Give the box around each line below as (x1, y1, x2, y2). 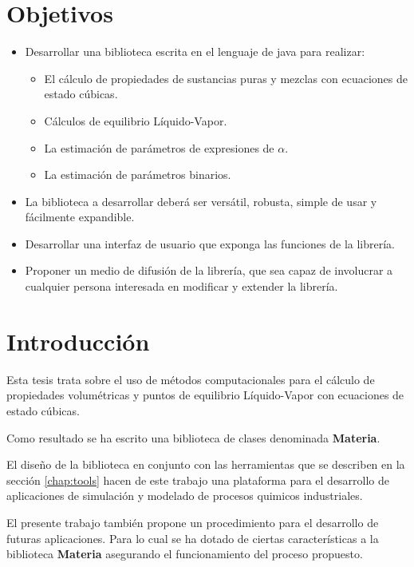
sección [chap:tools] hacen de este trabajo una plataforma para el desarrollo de (6, 471, 390, 488)
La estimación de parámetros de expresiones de (44, 139, 274, 156)
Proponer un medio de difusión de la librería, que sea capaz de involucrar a (25, 262, 393, 279)
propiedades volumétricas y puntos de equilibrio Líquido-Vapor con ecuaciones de (6, 387, 404, 403)
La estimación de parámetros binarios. (44, 166, 231, 183)
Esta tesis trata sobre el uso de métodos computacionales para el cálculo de (6, 371, 375, 387)
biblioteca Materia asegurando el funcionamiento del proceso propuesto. (6, 545, 363, 562)
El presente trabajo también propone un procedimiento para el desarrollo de (6, 513, 379, 530)
